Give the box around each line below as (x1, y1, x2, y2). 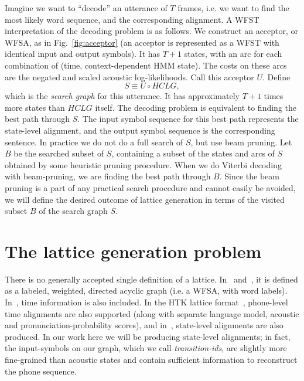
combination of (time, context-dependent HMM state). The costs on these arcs (5, 59, 287, 71)
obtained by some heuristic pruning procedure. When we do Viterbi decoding (5, 158, 282, 171)
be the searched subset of (13, 147, 104, 159)
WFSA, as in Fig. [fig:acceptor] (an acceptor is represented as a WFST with (5, 36, 279, 48)
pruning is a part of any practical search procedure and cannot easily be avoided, (5, 181, 296, 193)
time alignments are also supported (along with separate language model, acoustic (5, 307, 299, 319)
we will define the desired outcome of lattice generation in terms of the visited (5, 193, 285, 205)
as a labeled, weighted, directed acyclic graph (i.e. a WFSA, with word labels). (5, 284, 288, 297)
